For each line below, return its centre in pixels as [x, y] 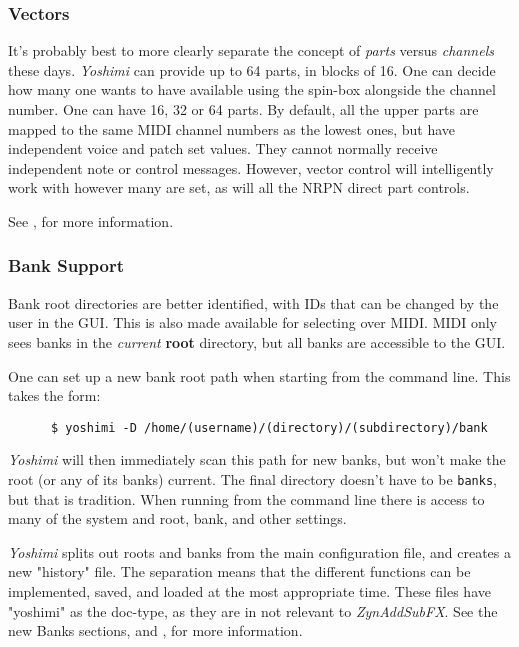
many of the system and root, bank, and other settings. [177, 518]
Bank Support [66, 265]
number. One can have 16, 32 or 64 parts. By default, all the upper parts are [243, 109]
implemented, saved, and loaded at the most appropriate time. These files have [249, 591]
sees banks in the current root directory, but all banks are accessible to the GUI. [257, 341]
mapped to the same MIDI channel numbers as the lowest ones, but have [232, 128]
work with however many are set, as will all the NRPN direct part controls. [239, 187]
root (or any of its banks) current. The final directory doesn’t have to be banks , [252, 479]
